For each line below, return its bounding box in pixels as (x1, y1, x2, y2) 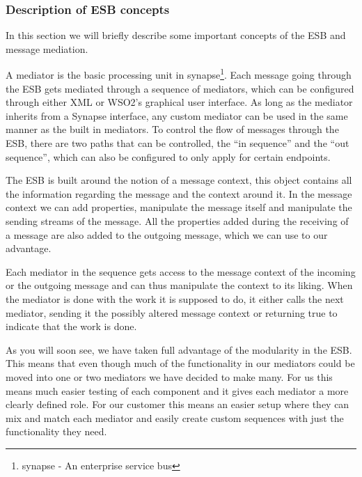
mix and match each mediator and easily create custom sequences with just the (6, 410, 344, 425)
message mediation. (6, 41, 88, 56)
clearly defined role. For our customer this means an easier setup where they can (6, 397, 349, 412)
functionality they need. (6, 424, 107, 439)
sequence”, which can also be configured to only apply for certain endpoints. (6, 149, 331, 164)
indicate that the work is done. (6, 319, 137, 334)
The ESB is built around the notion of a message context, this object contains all (6, 173, 352, 187)
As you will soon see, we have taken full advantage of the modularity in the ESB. (6, 342, 352, 357)
